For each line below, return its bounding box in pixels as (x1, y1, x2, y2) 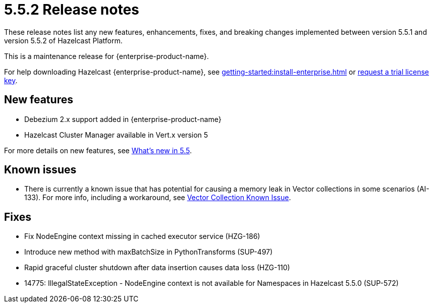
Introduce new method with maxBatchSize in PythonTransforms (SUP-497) (24, 248, 273, 257)
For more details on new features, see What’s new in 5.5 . (4, 146, 192, 155)
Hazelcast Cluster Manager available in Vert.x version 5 (24, 130, 208, 139)
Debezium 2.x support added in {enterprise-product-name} (24, 114, 222, 124)
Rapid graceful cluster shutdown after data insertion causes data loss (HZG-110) (24, 263, 290, 272)
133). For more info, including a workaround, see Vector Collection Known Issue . (24, 193, 291, 202)
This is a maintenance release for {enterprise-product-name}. (4, 51, 209, 60)
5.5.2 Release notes (4, 1, 139, 18)
